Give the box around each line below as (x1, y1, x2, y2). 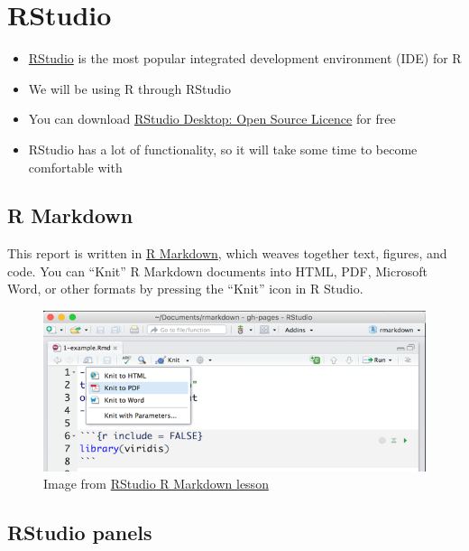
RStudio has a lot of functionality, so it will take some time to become (28, 139, 418, 158)
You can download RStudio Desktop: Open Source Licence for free (28, 109, 396, 128)
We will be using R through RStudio (28, 79, 231, 98)
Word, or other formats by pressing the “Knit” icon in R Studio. (7, 279, 363, 298)
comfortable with (28, 157, 123, 176)
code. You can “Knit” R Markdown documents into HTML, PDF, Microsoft (7, 261, 428, 280)
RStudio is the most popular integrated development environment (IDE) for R (28, 49, 462, 68)
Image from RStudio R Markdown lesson (43, 474, 269, 493)
